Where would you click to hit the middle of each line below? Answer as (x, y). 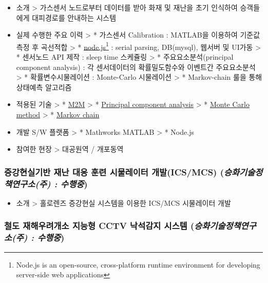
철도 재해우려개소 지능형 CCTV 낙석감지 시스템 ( (99, 226)
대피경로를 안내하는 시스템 (74, 17)
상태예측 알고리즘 (44, 87)
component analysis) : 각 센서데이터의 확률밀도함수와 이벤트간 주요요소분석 (136, 67)
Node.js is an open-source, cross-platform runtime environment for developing (138, 264)
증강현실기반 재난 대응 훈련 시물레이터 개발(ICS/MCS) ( (114, 172)
